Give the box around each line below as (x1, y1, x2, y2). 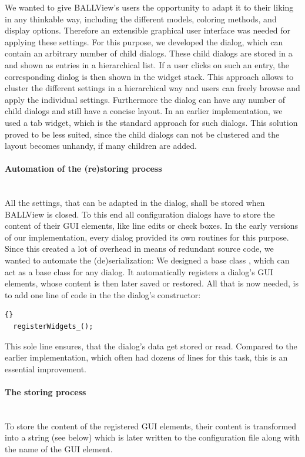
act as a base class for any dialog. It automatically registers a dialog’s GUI (5, 265, 273, 278)
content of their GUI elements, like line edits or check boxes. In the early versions (5, 219, 299, 232)
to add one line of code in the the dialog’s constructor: (5, 288, 201, 301)
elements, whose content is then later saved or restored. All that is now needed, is (5, 277, 299, 289)
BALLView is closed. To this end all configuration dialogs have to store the (5, 208, 275, 220)
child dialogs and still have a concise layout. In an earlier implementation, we (5, 105, 283, 117)
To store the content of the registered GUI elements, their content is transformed (5, 419, 297, 432)
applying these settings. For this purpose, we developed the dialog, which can (5, 35, 283, 48)
